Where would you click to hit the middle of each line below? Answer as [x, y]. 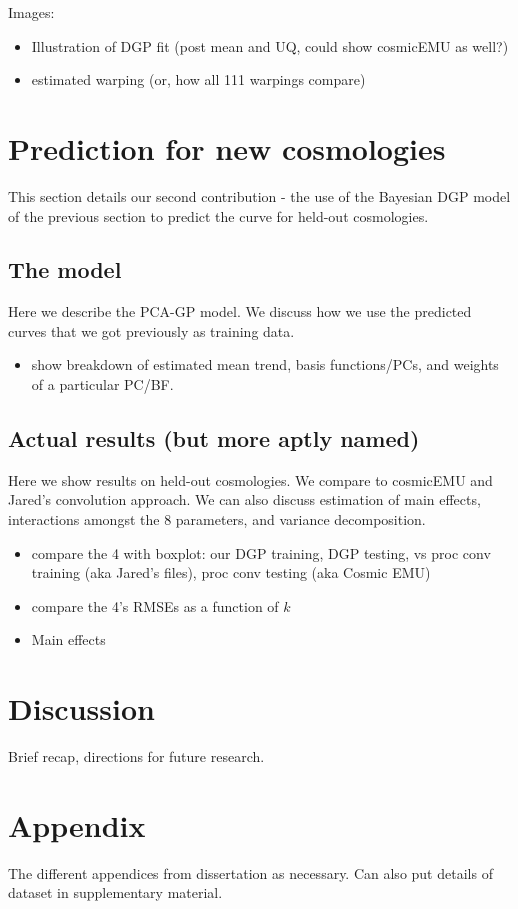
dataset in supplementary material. [115, 892]
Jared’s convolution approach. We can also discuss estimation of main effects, [244, 499]
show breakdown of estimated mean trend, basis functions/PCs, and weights [265, 364]
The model [65, 269]
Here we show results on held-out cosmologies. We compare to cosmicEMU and [250, 479]
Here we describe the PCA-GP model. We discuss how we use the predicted [240, 311]
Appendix [77, 824]
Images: [31, 12]
